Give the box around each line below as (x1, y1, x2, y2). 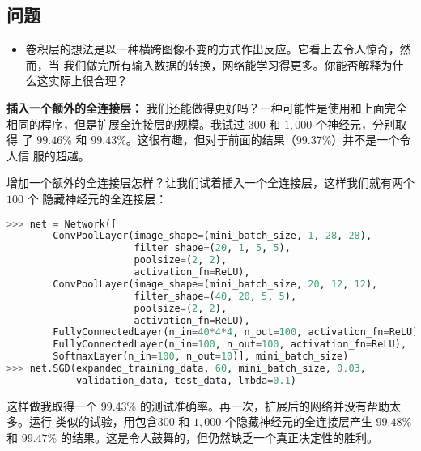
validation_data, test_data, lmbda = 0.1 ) (75, 374, 296, 386)
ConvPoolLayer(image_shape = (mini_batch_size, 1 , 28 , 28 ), (53, 230, 372, 242)
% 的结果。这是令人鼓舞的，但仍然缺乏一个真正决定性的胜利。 (47, 428, 378, 445)
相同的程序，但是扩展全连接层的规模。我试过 (6, 115, 245, 132)
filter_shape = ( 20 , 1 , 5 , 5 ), (134, 242, 291, 254)
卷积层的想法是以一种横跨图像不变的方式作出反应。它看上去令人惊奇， (25, 40, 400, 57)
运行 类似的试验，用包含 (28, 413, 158, 430)
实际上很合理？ (48, 72, 128, 89)
